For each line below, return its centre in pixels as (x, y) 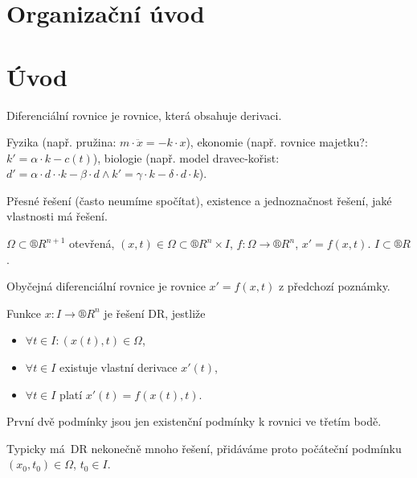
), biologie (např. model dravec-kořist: (186, 157)
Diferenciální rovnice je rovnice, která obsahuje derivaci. (144, 115)
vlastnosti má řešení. (57, 216)
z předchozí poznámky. (334, 286)
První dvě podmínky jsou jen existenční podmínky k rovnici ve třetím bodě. (194, 421)
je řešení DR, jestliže (155, 313)
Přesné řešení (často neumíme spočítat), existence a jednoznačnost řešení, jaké (199, 200)
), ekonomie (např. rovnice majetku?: (277, 142)
